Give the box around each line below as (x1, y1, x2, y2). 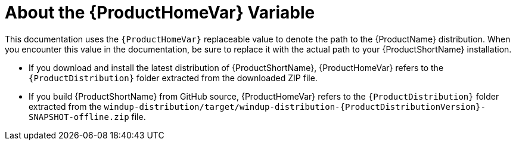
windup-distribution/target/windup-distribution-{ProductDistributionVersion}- (104, 101, 486, 112)
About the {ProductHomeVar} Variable (5, 2, 315, 23)
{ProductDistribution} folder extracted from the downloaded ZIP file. (29, 72, 318, 83)
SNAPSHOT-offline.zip (29, 112, 129, 122)
